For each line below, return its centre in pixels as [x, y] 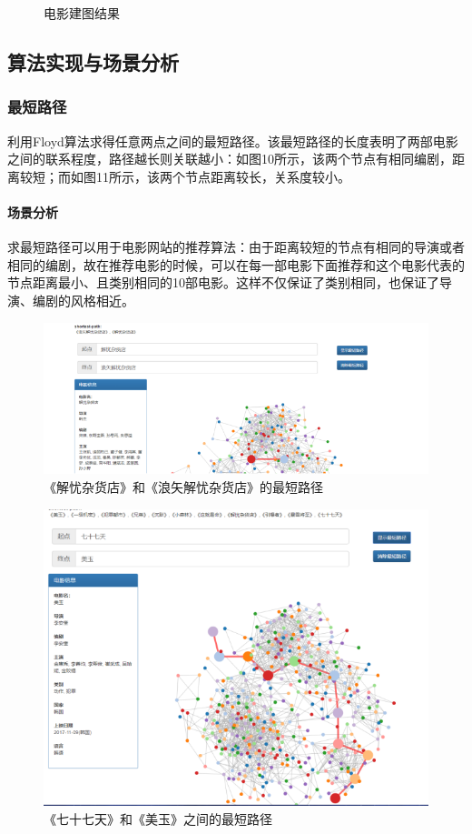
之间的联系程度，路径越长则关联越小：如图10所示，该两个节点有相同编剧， [230, 159]
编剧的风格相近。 [83, 300]
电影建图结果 [82, 13]
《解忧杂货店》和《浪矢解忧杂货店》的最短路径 [183, 487]
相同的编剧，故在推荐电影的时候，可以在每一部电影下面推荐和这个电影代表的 [236, 264]
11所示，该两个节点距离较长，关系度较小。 [223, 176]
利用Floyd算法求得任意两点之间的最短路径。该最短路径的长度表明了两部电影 [233, 141]
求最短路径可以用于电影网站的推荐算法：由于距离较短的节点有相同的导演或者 [236, 247]
